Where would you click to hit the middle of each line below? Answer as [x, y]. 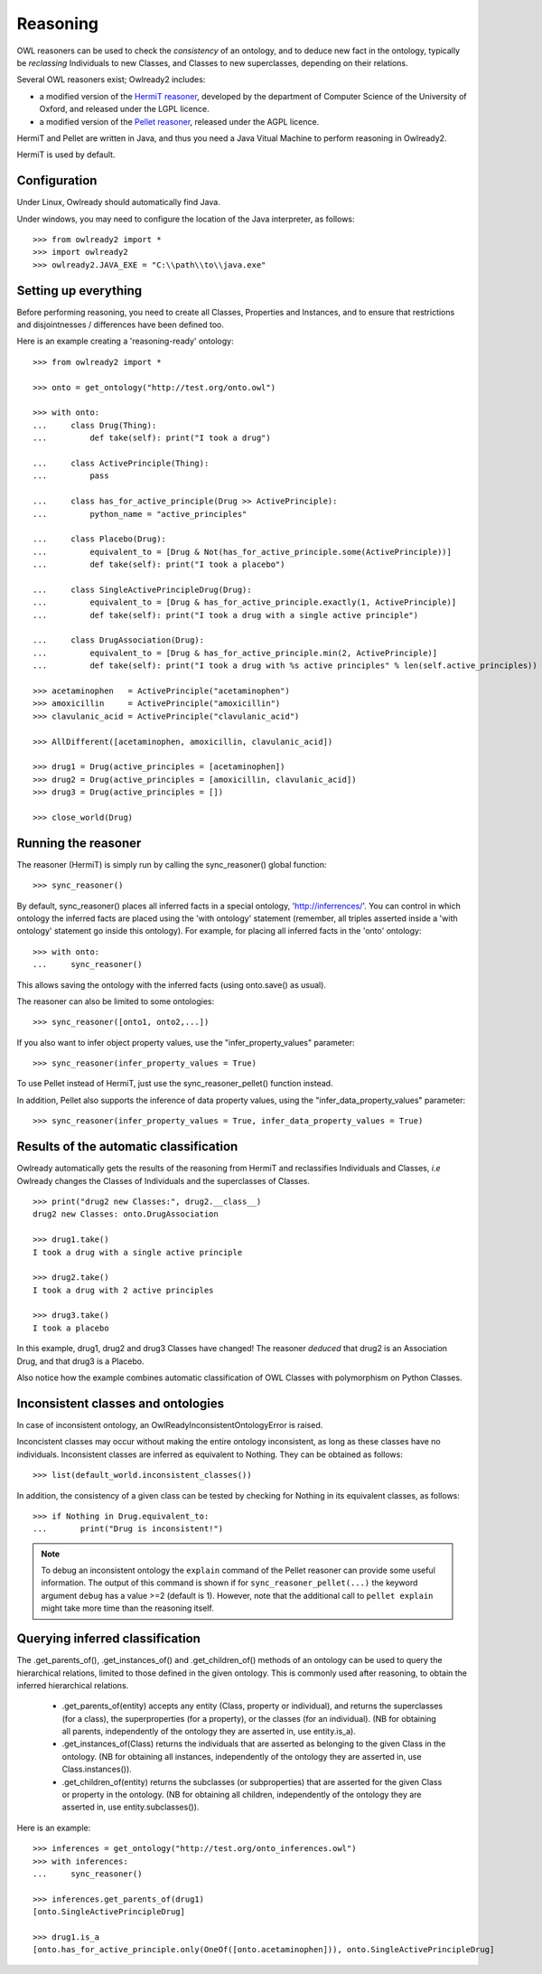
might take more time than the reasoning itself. [127, 1608]
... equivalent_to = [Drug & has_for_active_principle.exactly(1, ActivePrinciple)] [245, 602]
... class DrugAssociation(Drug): [119, 640]
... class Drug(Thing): [95, 425]
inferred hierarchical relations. [73, 1685]
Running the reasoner [79, 843]
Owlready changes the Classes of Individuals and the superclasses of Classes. [164, 1180]
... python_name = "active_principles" [140, 514]
